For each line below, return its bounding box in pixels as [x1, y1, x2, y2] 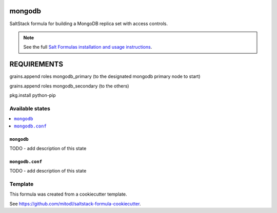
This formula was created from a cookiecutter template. [9, 191, 128, 197]
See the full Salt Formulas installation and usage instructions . [23, 44, 152, 50]
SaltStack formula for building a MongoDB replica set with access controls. [9, 20, 168, 27]
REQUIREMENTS [9, 60, 64, 69]
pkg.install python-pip [9, 92, 56, 98]
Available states [9, 105, 51, 112]
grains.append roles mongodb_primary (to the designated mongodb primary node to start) [9, 73, 201, 79]
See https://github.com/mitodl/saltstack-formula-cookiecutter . [9, 200, 141, 207]
